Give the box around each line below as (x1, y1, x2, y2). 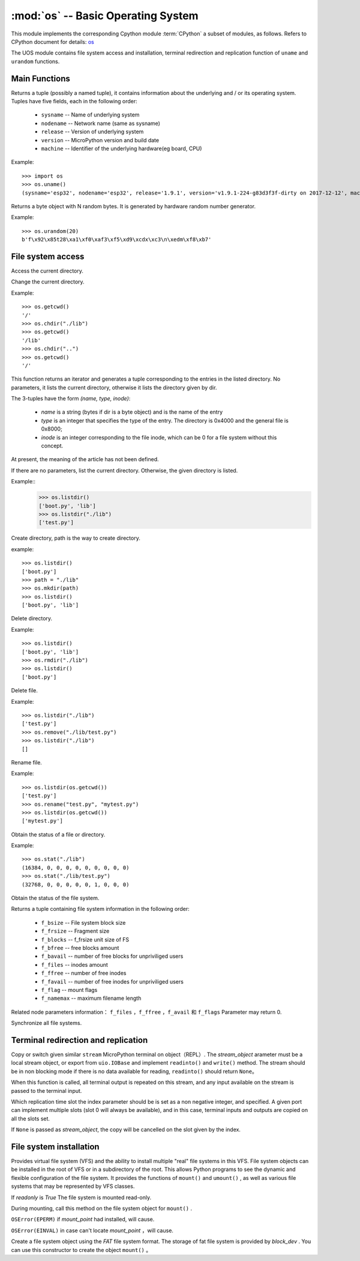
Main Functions (11, 73, 70, 83)
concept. (41, 442, 64, 450)
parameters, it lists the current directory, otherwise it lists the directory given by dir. (11, 384, 217, 391)
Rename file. (11, 758, 42, 766)
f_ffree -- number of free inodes (41, 970, 127, 977)
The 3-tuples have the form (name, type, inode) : (11, 395, 131, 402)
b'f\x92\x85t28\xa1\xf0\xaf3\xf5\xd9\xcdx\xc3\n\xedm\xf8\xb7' (22, 236, 212, 243)
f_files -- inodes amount (41, 961, 108, 968)
